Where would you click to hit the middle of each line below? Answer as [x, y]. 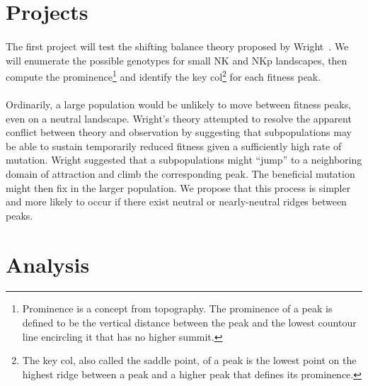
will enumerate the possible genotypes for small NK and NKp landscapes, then [177, 60]
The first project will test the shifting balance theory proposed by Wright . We [177, 46]
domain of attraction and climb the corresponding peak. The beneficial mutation [180, 173]
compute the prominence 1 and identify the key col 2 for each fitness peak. [163, 75]
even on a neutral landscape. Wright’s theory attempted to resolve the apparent [179, 118]
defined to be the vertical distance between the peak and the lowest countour [189, 323]
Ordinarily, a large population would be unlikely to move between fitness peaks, [179, 104]
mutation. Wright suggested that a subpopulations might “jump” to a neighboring [184, 160]
